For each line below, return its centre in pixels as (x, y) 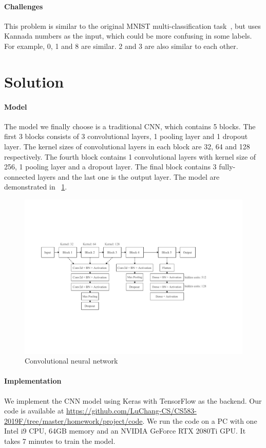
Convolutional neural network (71, 361)
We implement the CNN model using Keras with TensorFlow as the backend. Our (133, 400)
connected (20, 176)
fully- (227, 167)
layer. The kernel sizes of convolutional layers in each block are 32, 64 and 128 (127, 146)
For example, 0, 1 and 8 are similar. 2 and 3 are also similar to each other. (121, 46)
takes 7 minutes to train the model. (60, 441)
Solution (34, 81)
